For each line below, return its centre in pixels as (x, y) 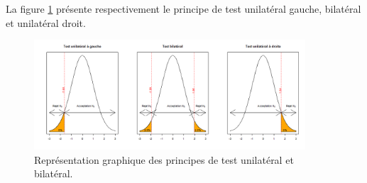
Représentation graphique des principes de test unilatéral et (164, 159)
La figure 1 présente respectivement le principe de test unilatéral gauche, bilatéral (183, 9)
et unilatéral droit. (46, 22)
